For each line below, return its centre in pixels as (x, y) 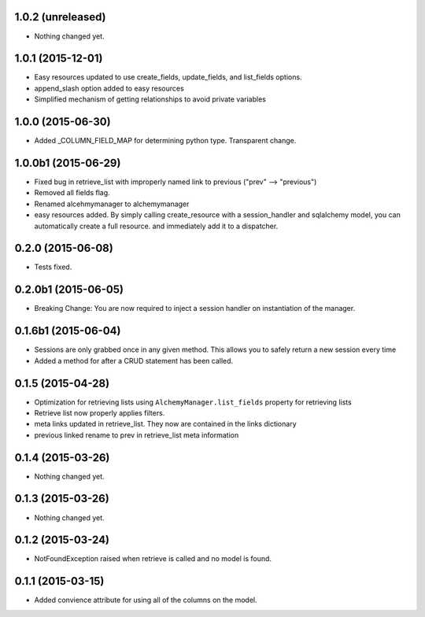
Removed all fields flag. (72, 193)
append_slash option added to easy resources (109, 88)
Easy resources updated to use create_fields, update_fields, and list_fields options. (168, 77)
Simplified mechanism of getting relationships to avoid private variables (150, 99)
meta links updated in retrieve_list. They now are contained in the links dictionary (165, 424)
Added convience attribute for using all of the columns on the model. (146, 600)
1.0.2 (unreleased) (60, 17)
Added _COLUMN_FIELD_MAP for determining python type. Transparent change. (165, 141)
